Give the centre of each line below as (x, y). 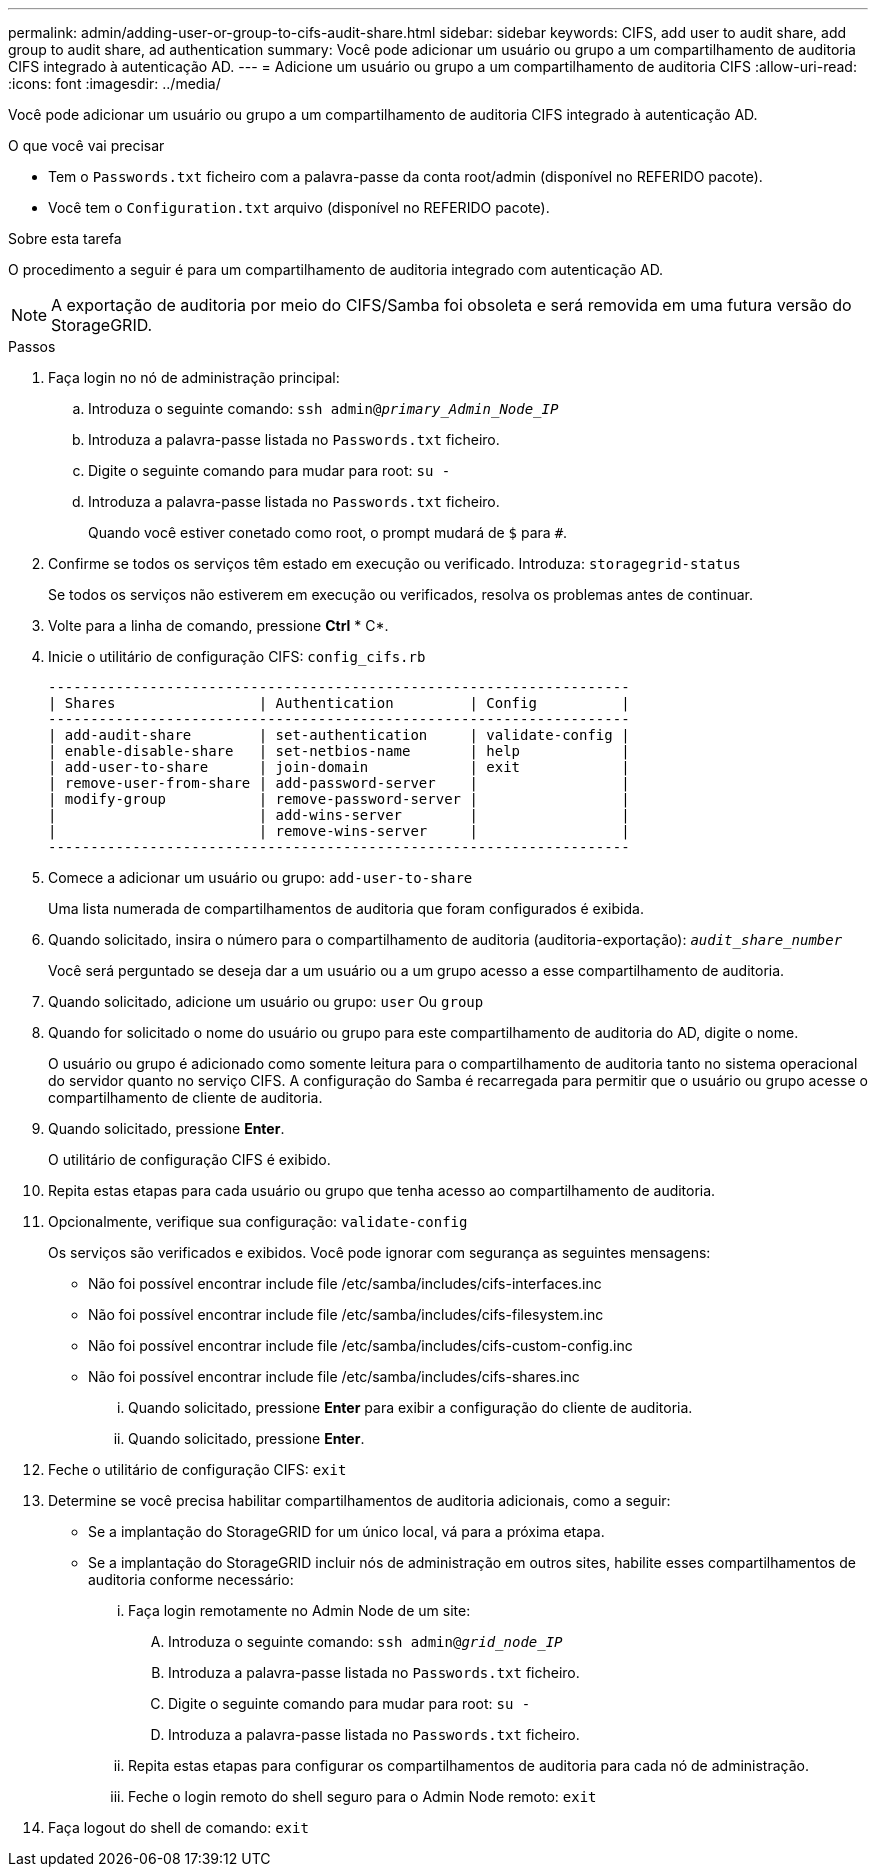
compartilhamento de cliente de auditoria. (185, 1097)
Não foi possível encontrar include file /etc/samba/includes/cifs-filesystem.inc (346, 1314)
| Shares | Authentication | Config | (339, 703)
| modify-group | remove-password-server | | (339, 799)
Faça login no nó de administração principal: (194, 377)
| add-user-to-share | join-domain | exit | (339, 767)
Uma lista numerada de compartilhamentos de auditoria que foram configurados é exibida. (346, 908)
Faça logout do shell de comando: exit (178, 1827)
